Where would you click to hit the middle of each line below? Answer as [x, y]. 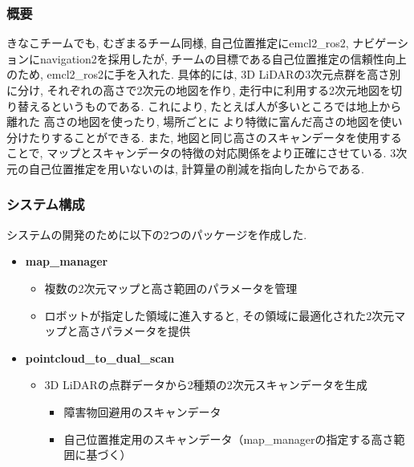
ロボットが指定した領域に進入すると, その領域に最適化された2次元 [219, 315]
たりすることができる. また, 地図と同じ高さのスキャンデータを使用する [215, 137]
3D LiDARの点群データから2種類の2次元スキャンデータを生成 [206, 385]
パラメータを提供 [146, 331]
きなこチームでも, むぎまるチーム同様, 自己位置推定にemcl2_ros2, [178, 43]
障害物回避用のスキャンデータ [142, 411]
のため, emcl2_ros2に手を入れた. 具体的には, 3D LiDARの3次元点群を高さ [198, 74]
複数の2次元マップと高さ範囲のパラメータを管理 [171, 288]
